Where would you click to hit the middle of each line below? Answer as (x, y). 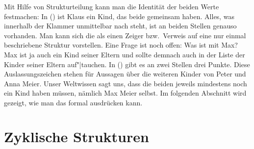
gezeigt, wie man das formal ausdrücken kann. (73, 102)
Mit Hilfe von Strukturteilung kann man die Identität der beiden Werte (112, 6)
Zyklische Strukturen (76, 136)
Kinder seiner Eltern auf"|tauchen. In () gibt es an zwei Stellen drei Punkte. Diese (127, 64)
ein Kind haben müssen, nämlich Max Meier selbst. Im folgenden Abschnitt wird (125, 93)
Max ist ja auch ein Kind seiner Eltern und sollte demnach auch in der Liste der (125, 54)
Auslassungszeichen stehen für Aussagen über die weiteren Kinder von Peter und (125, 74)
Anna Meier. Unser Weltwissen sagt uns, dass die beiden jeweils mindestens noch (126, 83)
